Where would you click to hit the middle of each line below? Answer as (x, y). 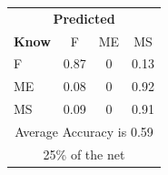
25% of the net (84, 154)
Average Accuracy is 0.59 (84, 131)
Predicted (84, 18)
